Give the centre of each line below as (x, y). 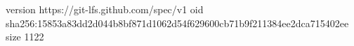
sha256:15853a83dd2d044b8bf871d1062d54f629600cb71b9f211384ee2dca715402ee (177, 23)
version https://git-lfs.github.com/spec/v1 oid (105, 9)
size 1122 (25, 37)
